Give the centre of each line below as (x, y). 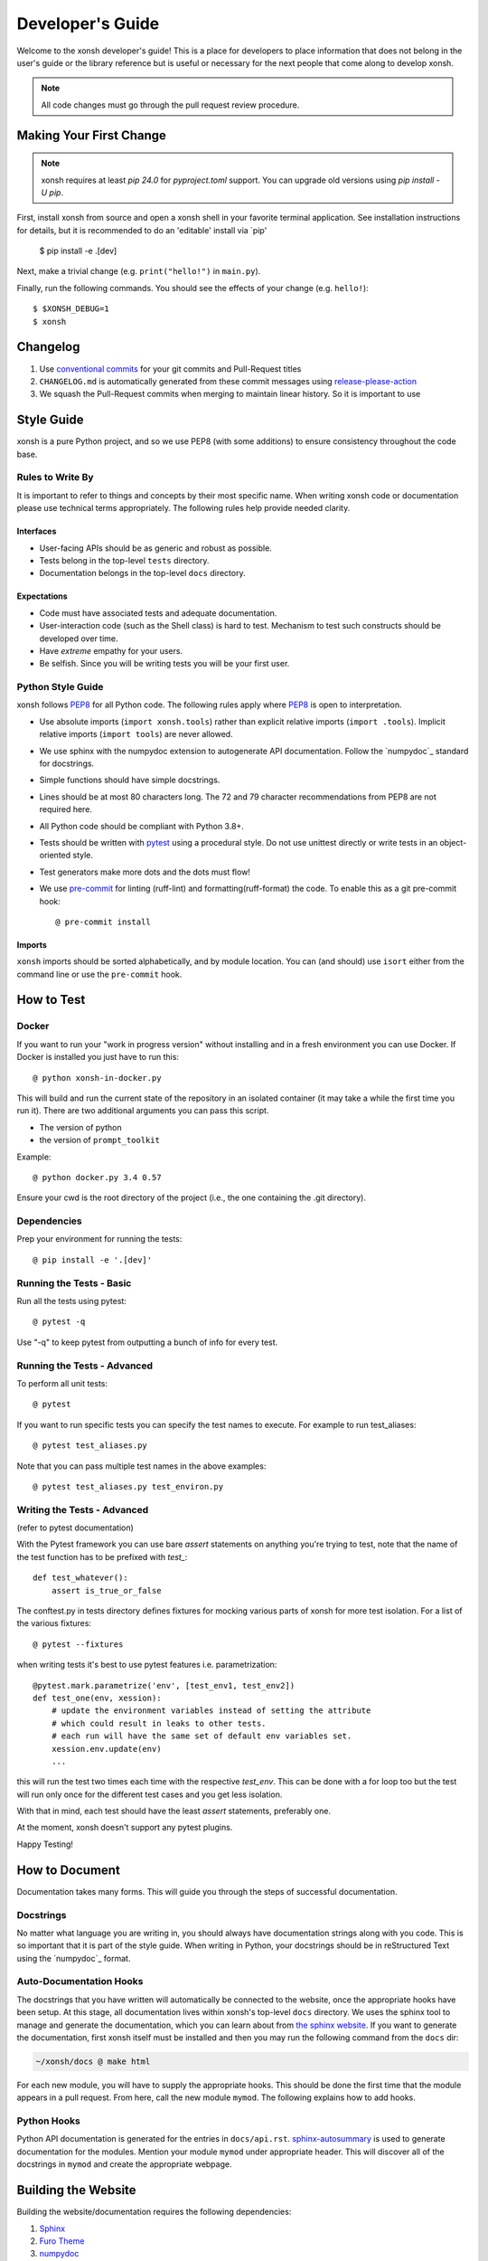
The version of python (80, 1127)
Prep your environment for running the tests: (99, 1239)
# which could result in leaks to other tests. (159, 1723)
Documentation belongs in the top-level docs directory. (142, 573)
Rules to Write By (55, 478)
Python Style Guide (60, 687)
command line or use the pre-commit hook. (99, 974)
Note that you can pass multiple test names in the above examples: (141, 1466)
